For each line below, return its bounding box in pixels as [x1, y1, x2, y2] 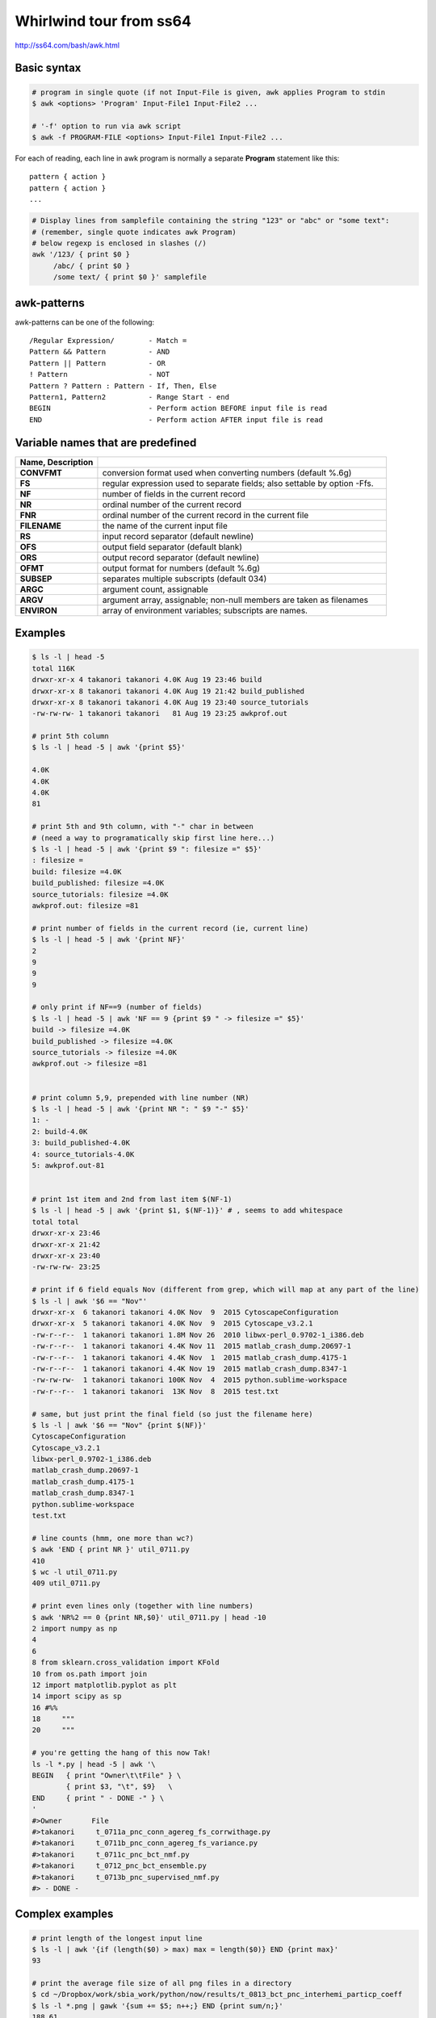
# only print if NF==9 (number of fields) [31, 1003, 203, 1012]
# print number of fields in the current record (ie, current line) [31, 923, 309, 932]
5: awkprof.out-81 [31, 1161, 105, 1170]
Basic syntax [15, 61, 82, 75]
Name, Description [19, 456, 94, 467]
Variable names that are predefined [15, 436, 197, 450]
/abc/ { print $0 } [52, 261, 131, 270]
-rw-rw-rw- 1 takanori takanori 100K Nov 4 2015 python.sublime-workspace [31, 1375, 347, 1384]
